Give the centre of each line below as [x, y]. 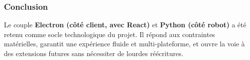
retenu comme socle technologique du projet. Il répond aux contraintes [110, 34]
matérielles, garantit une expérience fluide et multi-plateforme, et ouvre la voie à [125, 44]
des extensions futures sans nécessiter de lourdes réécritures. [94, 53]
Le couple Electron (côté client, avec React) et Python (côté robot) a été [125, 25]
